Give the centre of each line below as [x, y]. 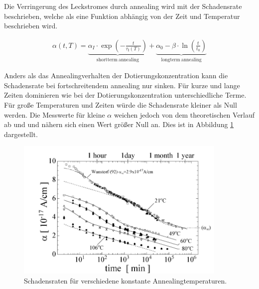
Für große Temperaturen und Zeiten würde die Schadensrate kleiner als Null [121, 105]
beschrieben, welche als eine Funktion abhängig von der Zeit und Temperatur [122, 16]
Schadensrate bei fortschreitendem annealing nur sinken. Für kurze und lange [122, 85]
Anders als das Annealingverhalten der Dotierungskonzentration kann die [116, 75]
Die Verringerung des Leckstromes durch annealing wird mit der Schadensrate [123, 6]
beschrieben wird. [31, 26]
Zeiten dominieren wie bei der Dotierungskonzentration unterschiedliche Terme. [125, 95]
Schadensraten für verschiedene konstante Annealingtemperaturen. [126, 280]
